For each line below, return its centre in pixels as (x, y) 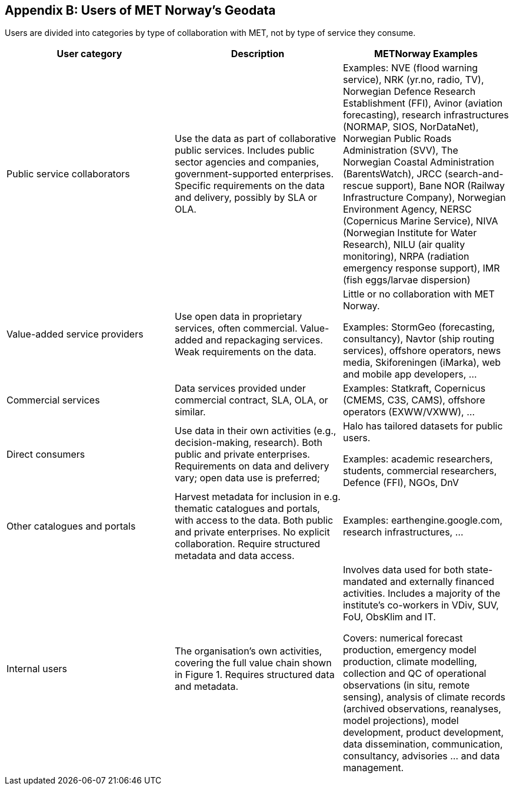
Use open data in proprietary (238, 317)
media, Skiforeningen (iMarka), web (422, 363)
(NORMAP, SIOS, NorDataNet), (411, 127)
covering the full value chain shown (253, 663)
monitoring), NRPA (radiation (406, 257)
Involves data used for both (403, 570)
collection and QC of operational (414, 674)
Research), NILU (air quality (404, 245)
